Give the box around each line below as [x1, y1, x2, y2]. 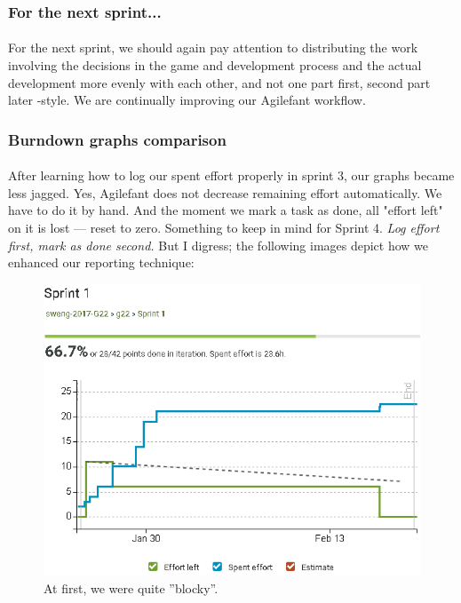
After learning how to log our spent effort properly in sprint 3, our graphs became [8, 166, 455, 185]
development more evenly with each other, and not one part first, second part [8, 73, 431, 91]
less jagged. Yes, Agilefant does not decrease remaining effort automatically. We [8, 183, 442, 202]
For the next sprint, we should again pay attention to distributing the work [8, 38, 418, 57]
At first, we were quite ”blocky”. [44, 578, 219, 597]
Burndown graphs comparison [8, 128, 227, 150]
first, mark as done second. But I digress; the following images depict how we [8, 235, 429, 254]
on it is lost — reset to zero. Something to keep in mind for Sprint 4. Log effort [8, 218, 440, 237]
